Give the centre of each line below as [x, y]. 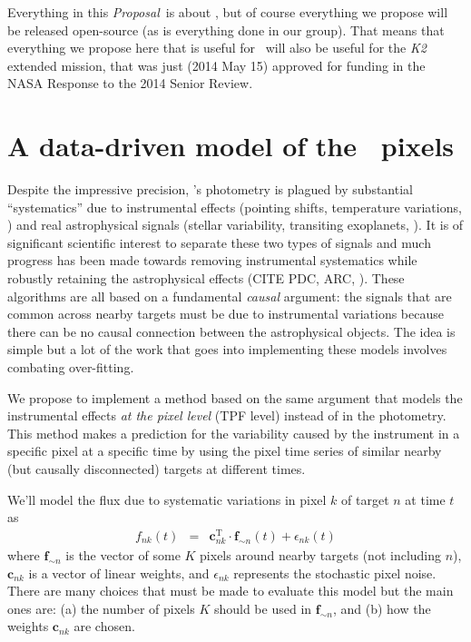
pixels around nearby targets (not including [321, 555]
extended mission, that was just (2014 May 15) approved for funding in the [216, 65]
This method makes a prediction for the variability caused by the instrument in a [234, 433]
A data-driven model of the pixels [231, 146]
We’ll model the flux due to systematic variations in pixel [167, 499]
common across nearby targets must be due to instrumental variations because [226, 314]
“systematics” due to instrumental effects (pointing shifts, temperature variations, [235, 207]
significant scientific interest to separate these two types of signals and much [219, 242]
